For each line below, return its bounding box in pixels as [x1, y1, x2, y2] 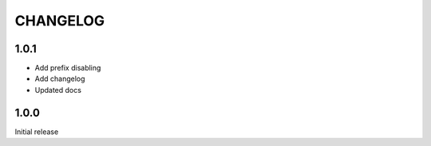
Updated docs [34, 85, 81, 94]
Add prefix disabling [34, 63, 101, 73]
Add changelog [34, 74, 85, 83]
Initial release [14, 127, 59, 136]
